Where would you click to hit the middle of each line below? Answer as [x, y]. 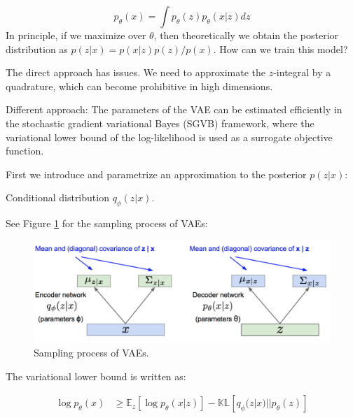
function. [25, 151]
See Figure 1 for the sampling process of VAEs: [107, 223]
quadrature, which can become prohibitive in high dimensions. [139, 86]
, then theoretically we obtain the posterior [246, 35]
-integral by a [302, 72]
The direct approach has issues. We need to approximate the [136, 72]
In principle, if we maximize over [76, 35]
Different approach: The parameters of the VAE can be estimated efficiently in [174, 109]
